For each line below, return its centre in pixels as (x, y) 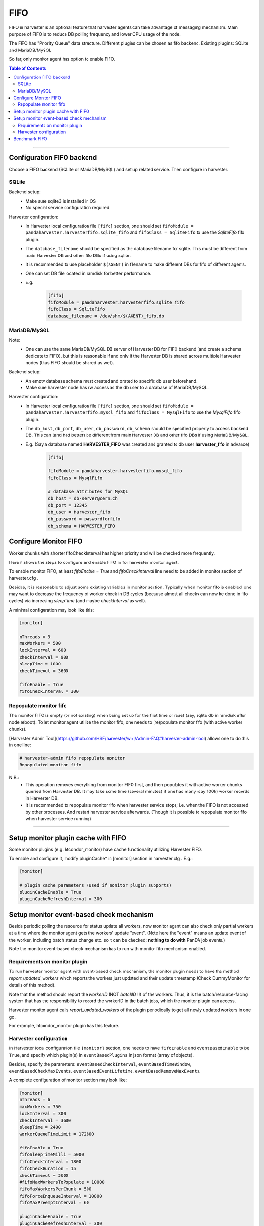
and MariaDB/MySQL (30, 50)
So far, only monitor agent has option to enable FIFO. (62, 59)
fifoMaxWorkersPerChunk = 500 (55, 1189)
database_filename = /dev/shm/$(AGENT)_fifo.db (106, 316)
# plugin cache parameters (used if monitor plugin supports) (95, 885)
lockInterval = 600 (43, 650)
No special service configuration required (67, 208)
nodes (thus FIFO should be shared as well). (70, 362)
